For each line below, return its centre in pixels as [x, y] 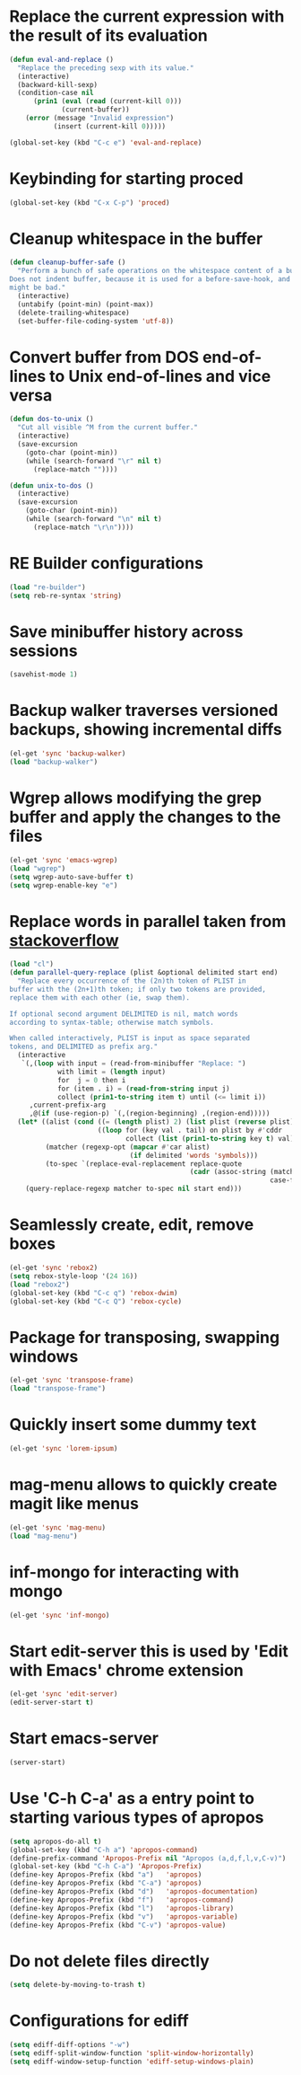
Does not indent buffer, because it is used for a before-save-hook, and [150, 279]
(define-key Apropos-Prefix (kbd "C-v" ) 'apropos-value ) [118, 1925]
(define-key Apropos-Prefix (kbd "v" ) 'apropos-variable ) [124, 1916]
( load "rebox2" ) [39, 1285]
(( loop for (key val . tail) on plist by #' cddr [189, 1130]
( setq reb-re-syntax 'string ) [66, 596]
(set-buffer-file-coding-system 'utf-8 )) [96, 321]
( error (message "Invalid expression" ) [100, 119]
